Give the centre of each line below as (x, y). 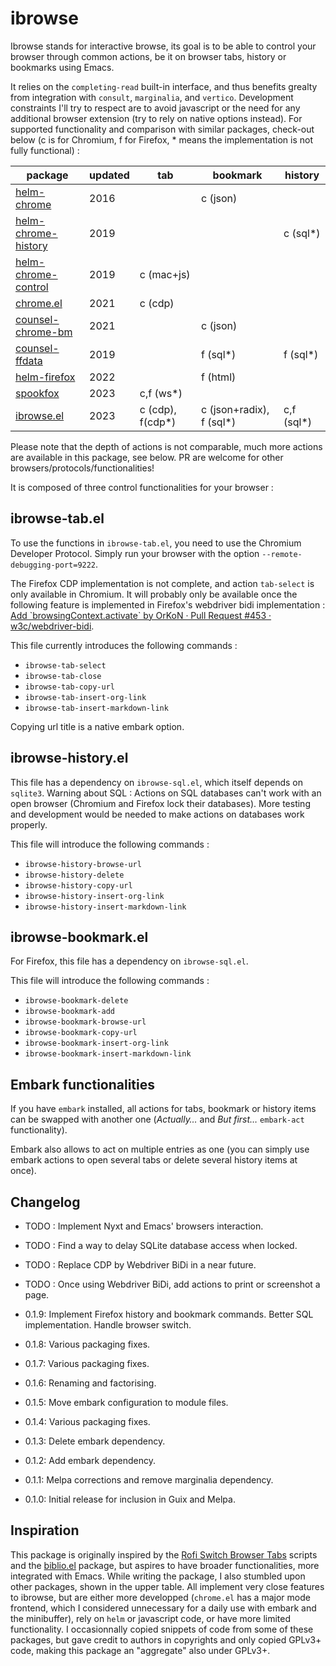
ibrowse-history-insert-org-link (94, 896)
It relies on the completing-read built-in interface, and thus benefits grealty (164, 86)
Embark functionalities (83, 1084)
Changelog (45, 1202)
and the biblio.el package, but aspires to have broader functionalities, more (165, 1565)
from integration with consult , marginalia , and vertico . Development (152, 97)
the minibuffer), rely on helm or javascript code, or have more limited (151, 1618)
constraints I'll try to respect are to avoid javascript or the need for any (155, 108)
